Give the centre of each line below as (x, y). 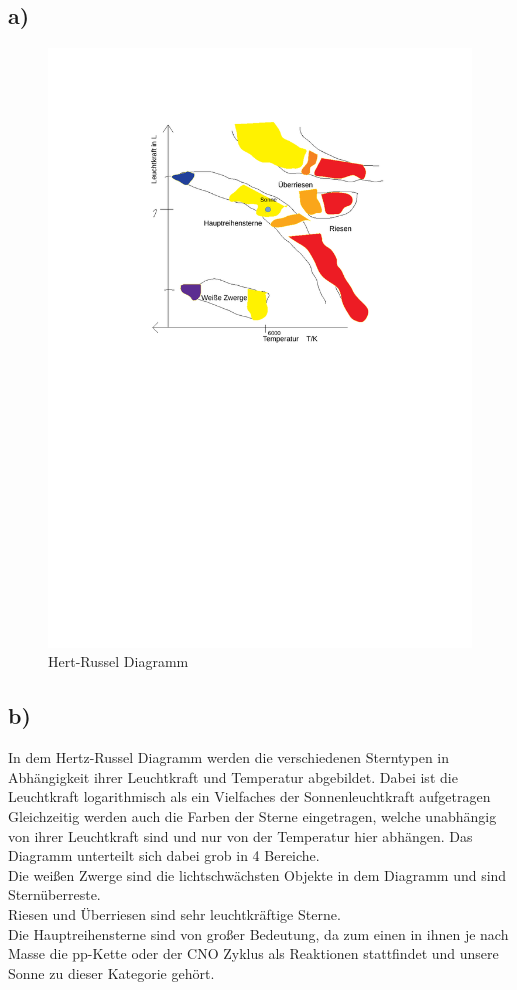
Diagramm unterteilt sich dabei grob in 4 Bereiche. (164, 855)
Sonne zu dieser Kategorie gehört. (111, 972)
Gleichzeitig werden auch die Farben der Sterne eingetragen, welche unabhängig (252, 816)
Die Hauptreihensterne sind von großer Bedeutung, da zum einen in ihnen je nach (258, 933)
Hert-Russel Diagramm (118, 661)
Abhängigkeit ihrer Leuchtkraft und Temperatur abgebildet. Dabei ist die (233, 776)
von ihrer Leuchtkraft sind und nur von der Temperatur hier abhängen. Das (240, 835)
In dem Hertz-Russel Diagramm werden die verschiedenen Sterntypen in (228, 757)
